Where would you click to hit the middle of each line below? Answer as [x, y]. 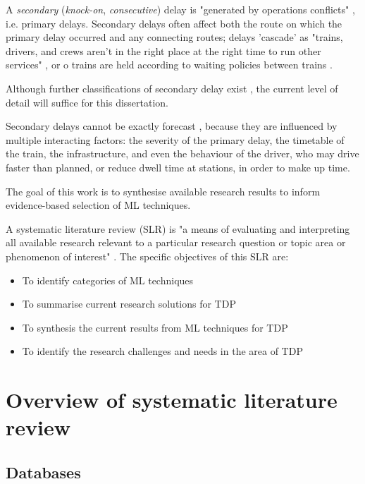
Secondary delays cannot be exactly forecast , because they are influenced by [172, 126]
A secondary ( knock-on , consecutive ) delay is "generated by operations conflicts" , [180, 9]
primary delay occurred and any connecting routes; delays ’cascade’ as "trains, [174, 37]
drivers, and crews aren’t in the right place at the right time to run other [163, 50]
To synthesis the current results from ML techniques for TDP [155, 327]
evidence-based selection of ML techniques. [98, 205]
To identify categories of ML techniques [108, 280]
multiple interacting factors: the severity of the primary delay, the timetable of [175, 139]
